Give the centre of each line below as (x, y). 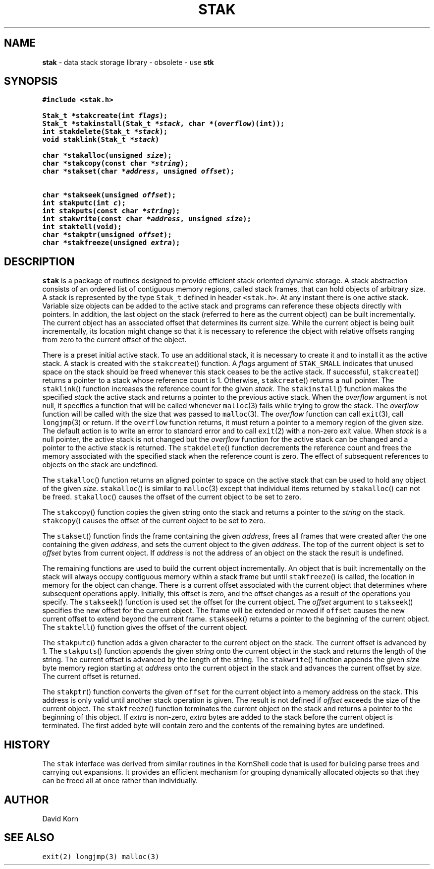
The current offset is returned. (91, 677)
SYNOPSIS (31, 81)
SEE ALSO (29, 838)
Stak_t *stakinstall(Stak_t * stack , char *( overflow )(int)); (163, 124)
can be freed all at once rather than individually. (120, 781)
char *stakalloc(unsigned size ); (107, 155)
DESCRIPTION (39, 261)
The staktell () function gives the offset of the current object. (145, 627)
